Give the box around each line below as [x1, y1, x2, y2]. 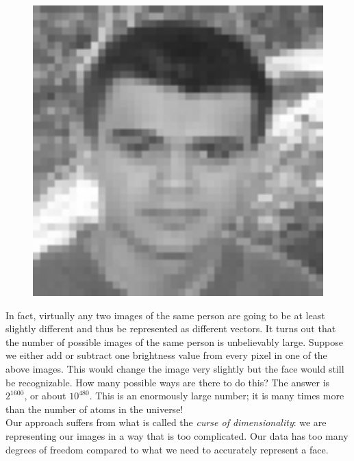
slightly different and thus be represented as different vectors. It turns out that [5, 321, 336, 336]
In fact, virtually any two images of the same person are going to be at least [5, 308, 325, 322]
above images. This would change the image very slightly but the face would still [5, 361, 344, 375]
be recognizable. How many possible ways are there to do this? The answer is [5, 375, 330, 389]
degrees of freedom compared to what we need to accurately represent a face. [5, 442, 329, 456]
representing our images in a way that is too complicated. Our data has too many [5, 428, 349, 443]
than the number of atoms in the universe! [5, 401, 184, 416]
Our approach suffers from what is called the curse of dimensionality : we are [5, 415, 327, 429]
